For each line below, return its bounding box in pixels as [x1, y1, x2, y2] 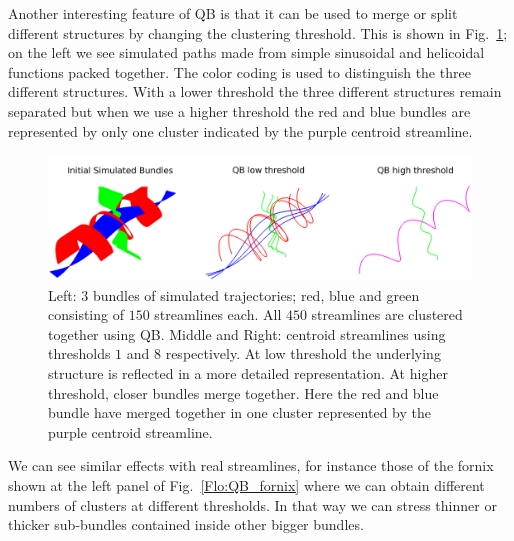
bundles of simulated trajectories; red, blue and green [92, 284, 420, 305]
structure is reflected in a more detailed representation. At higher [48, 363, 448, 383]
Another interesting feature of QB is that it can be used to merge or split [8, 3, 458, 23]
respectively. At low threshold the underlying [165, 343, 441, 364]
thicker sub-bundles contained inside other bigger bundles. [8, 514, 364, 535]
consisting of [48, 304, 124, 325]
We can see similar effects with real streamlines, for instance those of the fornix [8, 455, 494, 476]
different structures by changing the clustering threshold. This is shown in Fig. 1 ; [8, 22, 508, 43]
